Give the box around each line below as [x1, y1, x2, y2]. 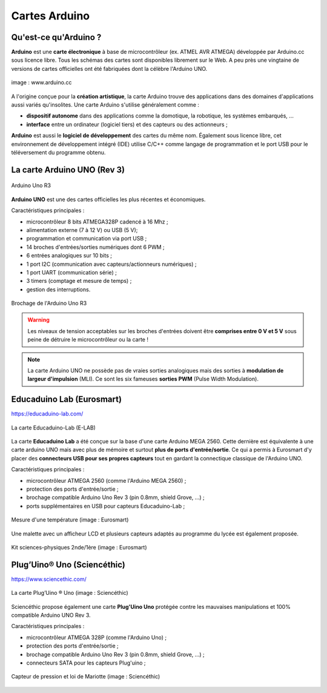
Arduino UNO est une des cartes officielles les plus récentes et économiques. [11, 196, 206, 203]
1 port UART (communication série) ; [26, 268, 117, 276]
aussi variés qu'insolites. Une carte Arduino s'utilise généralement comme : [11, 101, 200, 108]
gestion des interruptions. [26, 285, 91, 293]
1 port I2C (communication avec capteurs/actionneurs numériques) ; [26, 260, 197, 268]
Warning [27, 316, 50, 323]
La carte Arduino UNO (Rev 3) [11, 164, 125, 175]
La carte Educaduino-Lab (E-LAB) [11, 424, 96, 431]
